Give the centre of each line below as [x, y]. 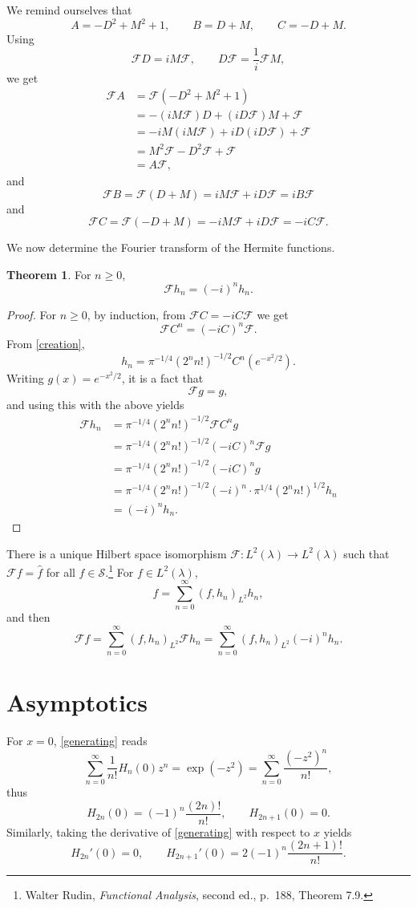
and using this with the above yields [95, 404]
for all [61, 572]
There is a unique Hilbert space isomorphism [117, 553]
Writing [25, 378]
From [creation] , [46, 343]
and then [28, 617]
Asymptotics [77, 702]
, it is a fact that [162, 378]
